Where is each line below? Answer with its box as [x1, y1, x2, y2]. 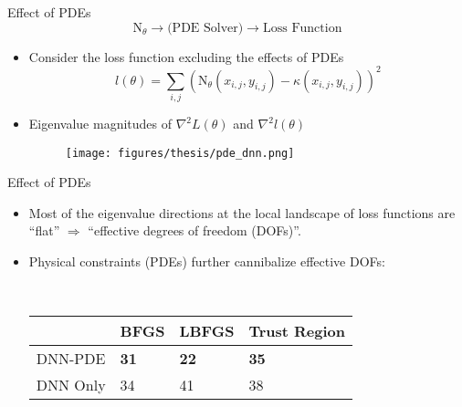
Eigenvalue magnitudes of [28, 114, 173, 133]
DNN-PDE [36, 348, 106, 370]
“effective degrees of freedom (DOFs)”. [88, 221, 301, 240]
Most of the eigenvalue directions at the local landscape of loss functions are [28, 203, 456, 222]
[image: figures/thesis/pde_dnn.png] [65, 146, 295, 160]
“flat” [28, 221, 60, 240]
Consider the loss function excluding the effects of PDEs [28, 47, 344, 66]
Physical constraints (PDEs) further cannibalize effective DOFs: [28, 252, 385, 271]
